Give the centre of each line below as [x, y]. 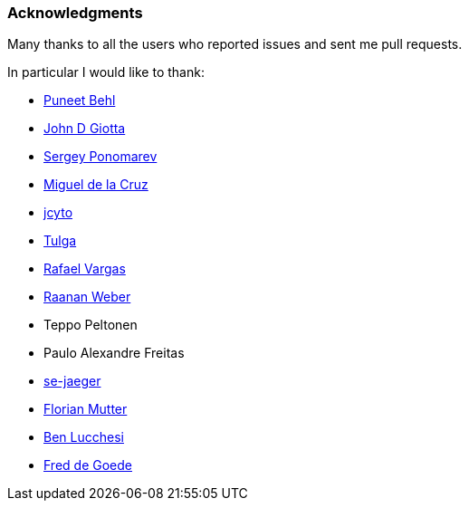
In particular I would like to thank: [106, 72]
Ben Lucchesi [84, 437]
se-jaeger [72, 381]
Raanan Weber [87, 297]
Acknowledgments [75, 13]
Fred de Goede [88, 465]
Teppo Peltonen [91, 325]
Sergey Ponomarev [100, 157]
